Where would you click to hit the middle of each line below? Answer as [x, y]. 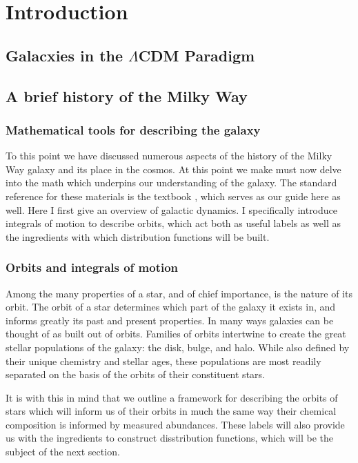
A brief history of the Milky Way [127, 96]
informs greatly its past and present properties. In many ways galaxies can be [170, 320]
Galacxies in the [64, 55]
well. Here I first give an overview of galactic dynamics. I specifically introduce [172, 209]
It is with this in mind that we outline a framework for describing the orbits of [172, 397]
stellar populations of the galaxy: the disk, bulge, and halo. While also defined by [178, 347]
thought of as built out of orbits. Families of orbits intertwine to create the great [176, 334]
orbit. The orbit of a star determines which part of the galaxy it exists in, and [171, 307]
